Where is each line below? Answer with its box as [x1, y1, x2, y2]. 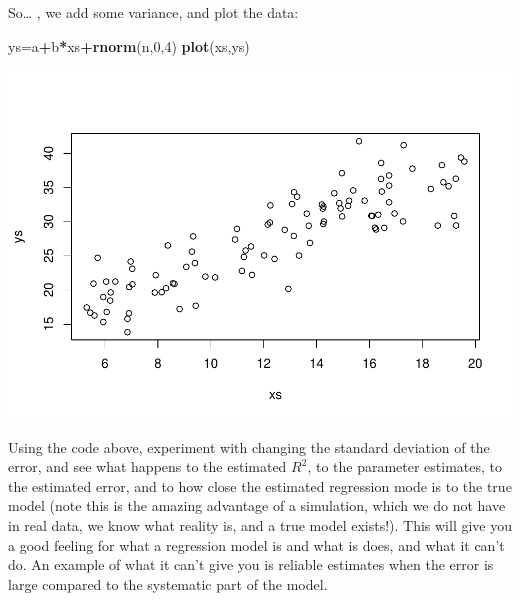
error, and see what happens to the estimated [8, 456, 287, 477]
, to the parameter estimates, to [307, 456, 503, 477]
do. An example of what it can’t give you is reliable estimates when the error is [8, 554, 494, 575]
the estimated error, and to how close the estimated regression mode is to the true [8, 475, 512, 496]
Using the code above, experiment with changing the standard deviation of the [8, 436, 490, 457]
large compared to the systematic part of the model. [8, 573, 328, 594]
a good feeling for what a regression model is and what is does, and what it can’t [8, 534, 505, 555]
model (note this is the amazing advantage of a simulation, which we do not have [8, 495, 506, 516]
